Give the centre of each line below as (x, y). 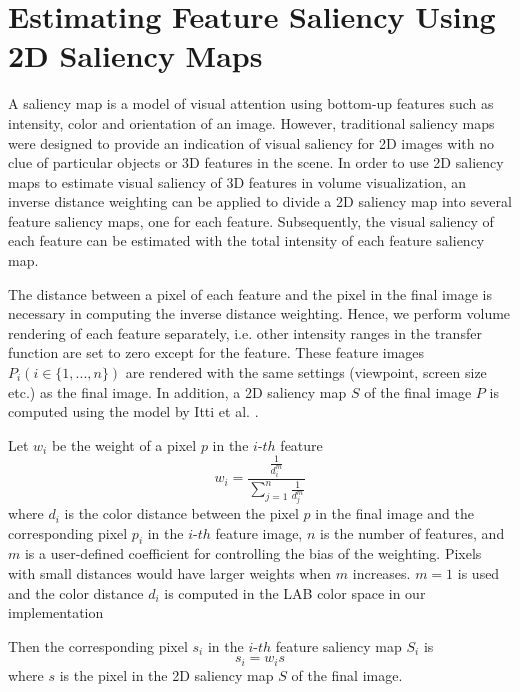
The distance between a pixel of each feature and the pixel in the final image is (250, 293)
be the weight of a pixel (124, 444)
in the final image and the (394, 513)
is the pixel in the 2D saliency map (166, 674)
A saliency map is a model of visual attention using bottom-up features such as (251, 103)
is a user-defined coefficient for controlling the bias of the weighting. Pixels (253, 553)
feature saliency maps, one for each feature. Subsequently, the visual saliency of (251, 220)
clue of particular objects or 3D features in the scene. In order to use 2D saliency (256, 162)
